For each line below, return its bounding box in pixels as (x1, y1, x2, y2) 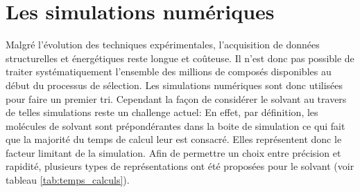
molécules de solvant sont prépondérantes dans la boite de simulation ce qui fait (6, 118, 345, 133)
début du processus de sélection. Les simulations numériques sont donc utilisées (6, 77, 343, 92)
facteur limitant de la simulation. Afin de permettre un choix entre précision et (6, 145, 341, 160)
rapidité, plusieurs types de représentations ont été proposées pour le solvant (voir (6, 159, 354, 173)
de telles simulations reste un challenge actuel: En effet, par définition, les (6, 105, 318, 119)
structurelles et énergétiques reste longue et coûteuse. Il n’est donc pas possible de (6, 50, 354, 65)
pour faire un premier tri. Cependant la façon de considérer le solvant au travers (6, 91, 347, 106)
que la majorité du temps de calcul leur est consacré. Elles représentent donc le (6, 132, 342, 146)
